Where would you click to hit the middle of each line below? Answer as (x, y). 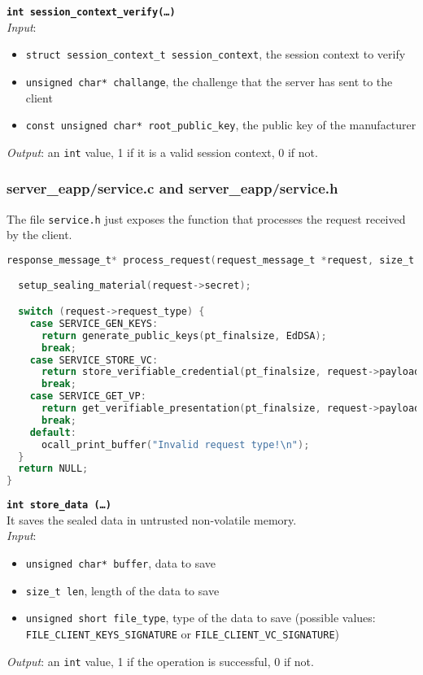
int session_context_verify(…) (91, 12)
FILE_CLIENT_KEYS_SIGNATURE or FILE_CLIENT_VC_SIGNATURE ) (183, 633)
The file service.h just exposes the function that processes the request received (206, 218)
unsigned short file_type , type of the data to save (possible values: (201, 618)
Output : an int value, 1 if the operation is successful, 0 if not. (160, 661)
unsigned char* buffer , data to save (121, 562)
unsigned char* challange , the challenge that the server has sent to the (209, 81)
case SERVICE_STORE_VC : (94, 360)
